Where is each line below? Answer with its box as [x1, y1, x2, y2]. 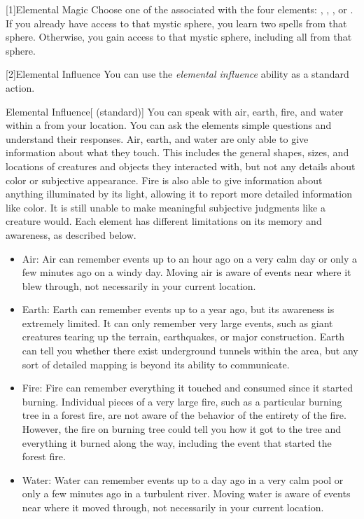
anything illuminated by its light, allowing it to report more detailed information [6, 186, 352, 201]
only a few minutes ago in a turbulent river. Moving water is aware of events [22, 486, 351, 501]
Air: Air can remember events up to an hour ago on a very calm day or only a [22, 251, 358, 265]
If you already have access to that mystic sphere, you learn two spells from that [6, 15, 347, 30]
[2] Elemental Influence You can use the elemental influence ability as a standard [6, 67, 349, 81]
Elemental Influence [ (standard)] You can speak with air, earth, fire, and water [6, 104, 344, 118]
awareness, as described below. [6, 227, 136, 242]
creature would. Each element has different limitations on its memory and [6, 214, 322, 228]
